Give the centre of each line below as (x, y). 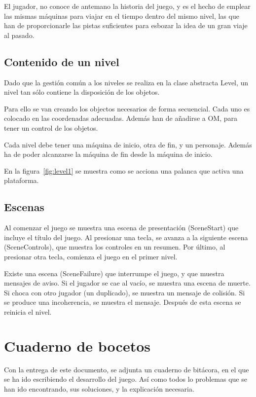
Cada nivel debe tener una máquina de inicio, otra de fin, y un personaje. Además (128, 144)
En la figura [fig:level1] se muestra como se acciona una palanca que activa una (124, 170)
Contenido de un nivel (62, 61)
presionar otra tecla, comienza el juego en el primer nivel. (91, 256)
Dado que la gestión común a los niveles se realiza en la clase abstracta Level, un (126, 82)
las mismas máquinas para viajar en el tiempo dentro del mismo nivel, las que (122, 16)
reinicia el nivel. (28, 311)
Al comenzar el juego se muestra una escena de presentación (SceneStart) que (121, 228)
